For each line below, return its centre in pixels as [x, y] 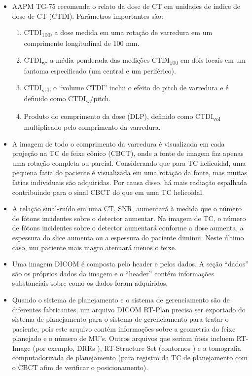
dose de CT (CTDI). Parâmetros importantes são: [88, 16]
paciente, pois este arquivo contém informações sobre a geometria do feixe [124, 328]
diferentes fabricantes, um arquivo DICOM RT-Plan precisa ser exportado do [129, 309]
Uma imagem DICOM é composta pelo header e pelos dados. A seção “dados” [130, 264]
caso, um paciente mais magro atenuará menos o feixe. [94, 247]
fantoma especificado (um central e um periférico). [100, 71]
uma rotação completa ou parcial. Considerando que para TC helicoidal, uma [129, 163]
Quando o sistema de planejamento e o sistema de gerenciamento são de [121, 299]
